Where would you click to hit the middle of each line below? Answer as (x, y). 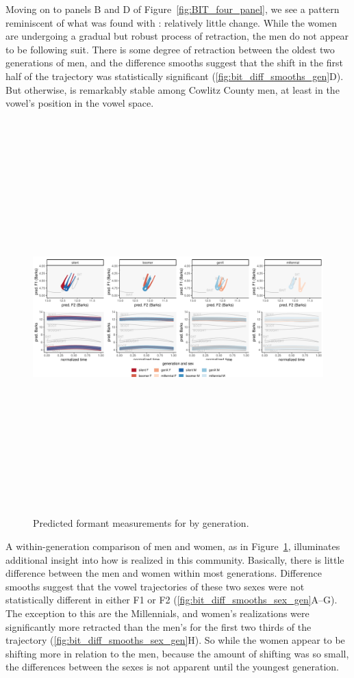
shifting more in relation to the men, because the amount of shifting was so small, (177, 653)
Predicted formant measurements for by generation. (141, 523)
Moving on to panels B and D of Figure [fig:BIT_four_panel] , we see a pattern (173, 9)
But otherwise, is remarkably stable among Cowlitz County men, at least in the (173, 89)
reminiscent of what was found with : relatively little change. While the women (171, 22)
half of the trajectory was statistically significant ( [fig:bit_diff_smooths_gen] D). (175, 76)
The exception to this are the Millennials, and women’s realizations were (157, 613)
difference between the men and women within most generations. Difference (164, 573)
